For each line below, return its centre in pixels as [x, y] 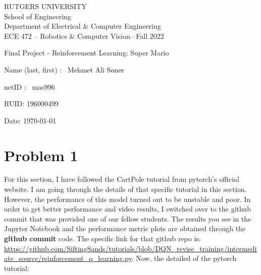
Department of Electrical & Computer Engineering [83, 26]
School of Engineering [38, 16]
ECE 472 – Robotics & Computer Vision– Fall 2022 [84, 36]
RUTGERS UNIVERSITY [45, 6]
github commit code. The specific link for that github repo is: [102, 238]
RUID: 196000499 [31, 104]
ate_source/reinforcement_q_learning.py [68, 258]
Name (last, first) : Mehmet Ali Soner [64, 69]
